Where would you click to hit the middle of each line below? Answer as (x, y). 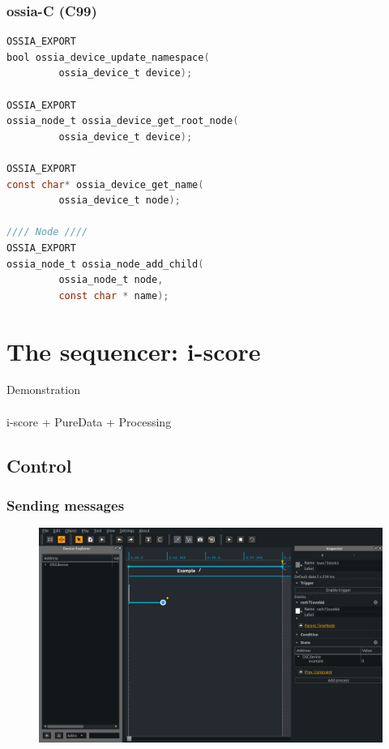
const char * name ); (114, 295)
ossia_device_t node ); (120, 201)
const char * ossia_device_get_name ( (105, 184)
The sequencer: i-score (134, 351)
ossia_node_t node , (111, 280)
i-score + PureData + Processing (89, 421)
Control (39, 465)
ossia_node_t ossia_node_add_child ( (105, 264)
